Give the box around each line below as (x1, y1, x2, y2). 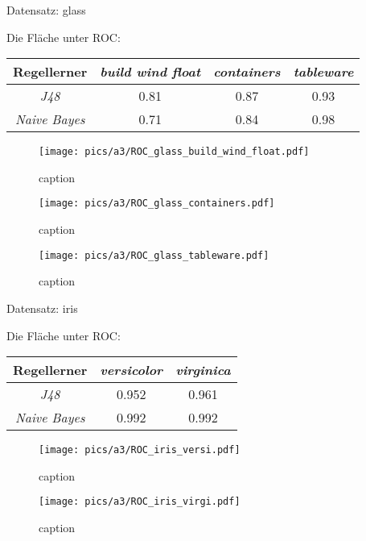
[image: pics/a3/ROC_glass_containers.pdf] (39, 198, 275, 210)
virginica (175, 360, 231, 380)
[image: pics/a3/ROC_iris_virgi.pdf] (39, 496, 241, 508)
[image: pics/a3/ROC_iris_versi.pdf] (39, 444, 241, 456)
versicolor (100, 360, 163, 380)
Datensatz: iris (6, 299, 78, 316)
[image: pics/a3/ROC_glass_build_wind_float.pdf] (39, 146, 310, 158)
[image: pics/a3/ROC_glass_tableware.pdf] (39, 249, 269, 261)
